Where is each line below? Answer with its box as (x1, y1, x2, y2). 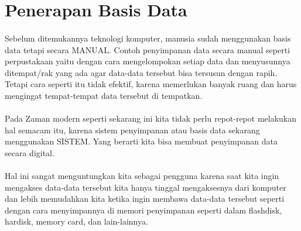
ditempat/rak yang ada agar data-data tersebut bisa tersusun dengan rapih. (5, 66, 278, 78)
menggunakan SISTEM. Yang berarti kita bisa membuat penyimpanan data (5, 135, 278, 147)
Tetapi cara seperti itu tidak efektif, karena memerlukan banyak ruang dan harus (5, 78, 297, 90)
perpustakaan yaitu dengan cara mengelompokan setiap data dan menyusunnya (5, 55, 290, 67)
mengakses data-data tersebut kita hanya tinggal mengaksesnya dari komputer (5, 181, 286, 193)
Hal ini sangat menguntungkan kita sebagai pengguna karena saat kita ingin (5, 170, 279, 182)
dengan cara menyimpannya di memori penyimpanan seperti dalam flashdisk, (5, 204, 282, 216)
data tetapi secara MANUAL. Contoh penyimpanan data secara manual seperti (5, 43, 290, 56)
